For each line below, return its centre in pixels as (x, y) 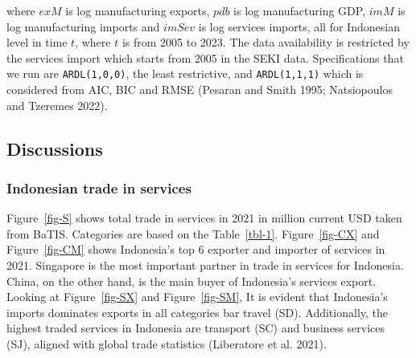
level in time (37, 42)
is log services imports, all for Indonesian (299, 26)
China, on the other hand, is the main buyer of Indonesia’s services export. (192, 281)
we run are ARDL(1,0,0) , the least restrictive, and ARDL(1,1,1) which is (185, 73)
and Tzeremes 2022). (57, 105)
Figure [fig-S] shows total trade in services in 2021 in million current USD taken (204, 218)
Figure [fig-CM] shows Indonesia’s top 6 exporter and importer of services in (196, 249)
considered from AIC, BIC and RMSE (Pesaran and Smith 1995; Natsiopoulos (200, 89)
